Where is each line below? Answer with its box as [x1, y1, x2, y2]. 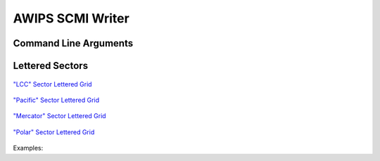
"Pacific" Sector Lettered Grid [13, 96, 100, 104]
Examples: [13, 144, 44, 153]
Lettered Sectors [13, 60, 88, 72]
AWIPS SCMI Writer [13, 11, 129, 26]
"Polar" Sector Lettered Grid [13, 127, 95, 136]
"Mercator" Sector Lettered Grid [13, 112, 106, 120]
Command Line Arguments [13, 37, 134, 49]
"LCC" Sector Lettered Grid [13, 79, 92, 88]
